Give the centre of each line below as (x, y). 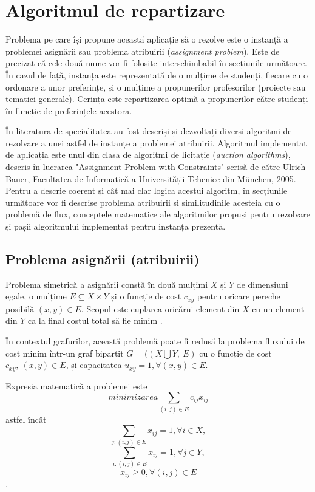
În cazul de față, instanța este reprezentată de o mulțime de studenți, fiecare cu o (157, 74)
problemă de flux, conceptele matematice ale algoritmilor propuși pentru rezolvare (158, 214)
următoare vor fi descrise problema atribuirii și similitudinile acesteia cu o (143, 202)
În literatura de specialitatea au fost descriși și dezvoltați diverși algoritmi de (149, 131)
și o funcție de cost (146, 296)
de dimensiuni (262, 284)
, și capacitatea (94, 365)
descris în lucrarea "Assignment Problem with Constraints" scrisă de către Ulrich (156, 167)
